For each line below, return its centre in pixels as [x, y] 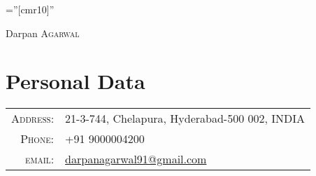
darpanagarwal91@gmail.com [136, 159]
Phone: [37, 139]
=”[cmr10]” [30, 9]
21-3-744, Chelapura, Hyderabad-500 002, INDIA [185, 119]
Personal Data [76, 81]
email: [39, 159]
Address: [33, 119]
